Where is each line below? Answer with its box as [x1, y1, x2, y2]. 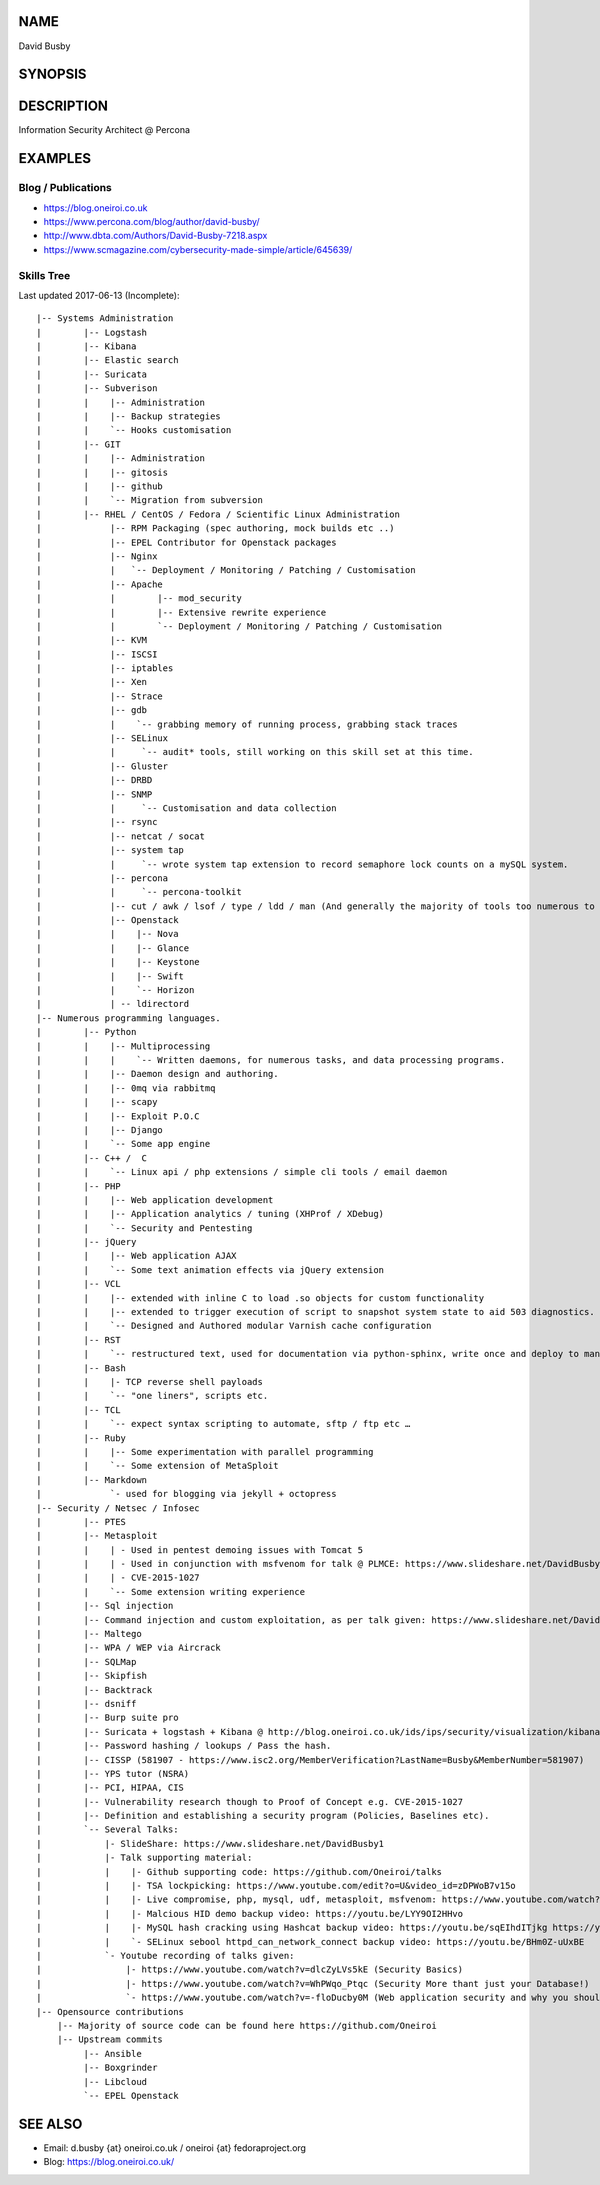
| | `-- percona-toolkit [36, 886, 242, 898]
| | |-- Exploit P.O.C [36, 1110, 200, 1122]
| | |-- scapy [36, 1096, 158, 1108]
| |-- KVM [36, 635, 148, 646]
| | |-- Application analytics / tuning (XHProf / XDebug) [36, 1208, 385, 1220]
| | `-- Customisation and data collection [36, 802, 337, 814]
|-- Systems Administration [36, 313, 174, 324]
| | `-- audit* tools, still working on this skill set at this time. [36, 746, 474, 758]
